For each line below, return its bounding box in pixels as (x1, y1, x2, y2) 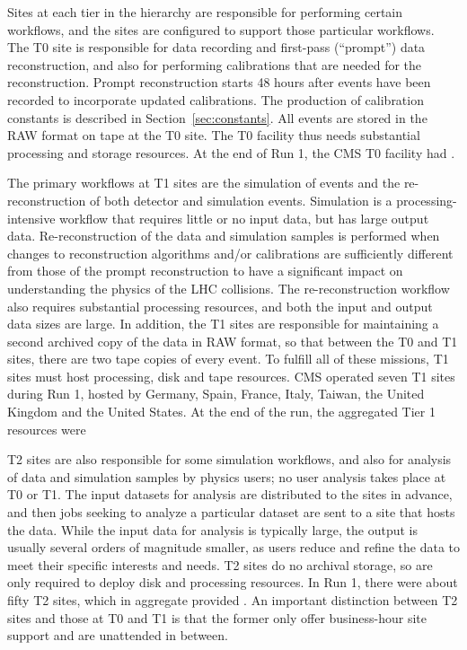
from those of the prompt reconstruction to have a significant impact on (7, 261, 403, 280)
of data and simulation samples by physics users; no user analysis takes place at (7, 467, 446, 486)
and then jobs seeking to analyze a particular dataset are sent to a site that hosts (7, 503, 455, 522)
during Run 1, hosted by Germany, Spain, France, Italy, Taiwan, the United (7, 384, 425, 403)
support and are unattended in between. (7, 626, 228, 645)
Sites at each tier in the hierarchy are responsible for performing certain (7, 3, 403, 21)
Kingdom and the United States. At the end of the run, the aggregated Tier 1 (7, 402, 436, 421)
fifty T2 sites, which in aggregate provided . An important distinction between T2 (7, 591, 458, 609)
